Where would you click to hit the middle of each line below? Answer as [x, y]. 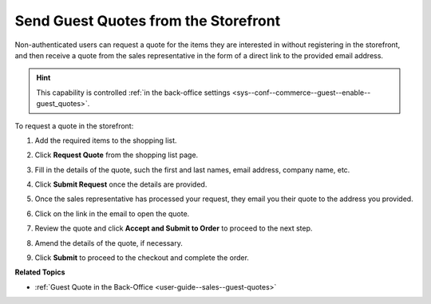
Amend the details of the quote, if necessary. [109, 243]
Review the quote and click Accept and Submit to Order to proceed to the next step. [174, 228]
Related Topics [40, 272]
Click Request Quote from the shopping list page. [117, 155]
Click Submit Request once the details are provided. [121, 184]
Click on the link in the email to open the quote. [112, 213]
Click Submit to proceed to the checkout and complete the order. [142, 258]
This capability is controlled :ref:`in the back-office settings [133, 93]
